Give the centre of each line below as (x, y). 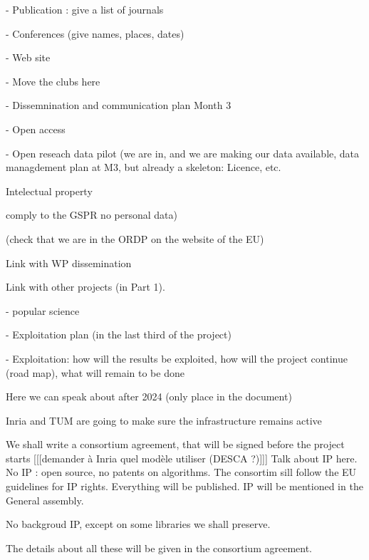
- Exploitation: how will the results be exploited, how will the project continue (177, 358)
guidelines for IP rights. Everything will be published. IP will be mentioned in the (184, 486)
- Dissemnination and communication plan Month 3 (119, 105)
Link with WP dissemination (69, 263)
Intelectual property (49, 191)
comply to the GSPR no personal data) (92, 215)
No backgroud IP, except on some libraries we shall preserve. (138, 524)
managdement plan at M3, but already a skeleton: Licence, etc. (144, 167)
